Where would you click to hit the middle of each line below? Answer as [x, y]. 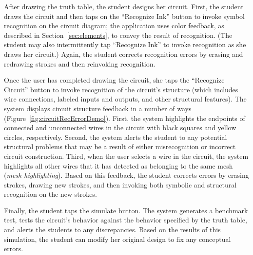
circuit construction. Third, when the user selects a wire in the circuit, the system [126, 156]
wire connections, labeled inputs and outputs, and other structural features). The [125, 99]
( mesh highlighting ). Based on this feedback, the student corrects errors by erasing [126, 175]
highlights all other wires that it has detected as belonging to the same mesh [118, 165]
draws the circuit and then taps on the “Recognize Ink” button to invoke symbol [124, 16]
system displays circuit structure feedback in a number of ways [98, 108]
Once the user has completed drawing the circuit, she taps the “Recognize [114, 80]
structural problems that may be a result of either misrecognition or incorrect [120, 146]
